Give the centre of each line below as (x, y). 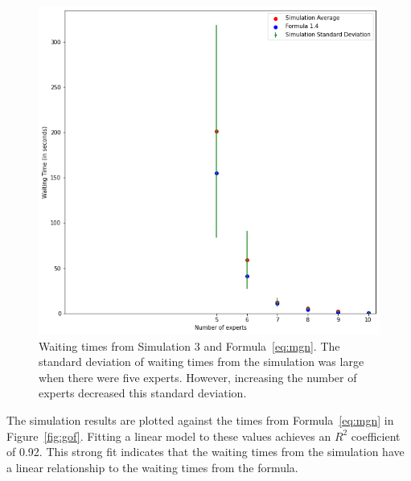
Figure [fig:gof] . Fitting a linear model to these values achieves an (169, 436)
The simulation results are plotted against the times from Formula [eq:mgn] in (200, 420)
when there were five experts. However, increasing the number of (198, 377)
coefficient (376, 436)
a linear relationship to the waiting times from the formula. (152, 467)
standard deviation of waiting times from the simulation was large (201, 362)
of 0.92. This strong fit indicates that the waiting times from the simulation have (205, 452)
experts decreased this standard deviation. (143, 393)
